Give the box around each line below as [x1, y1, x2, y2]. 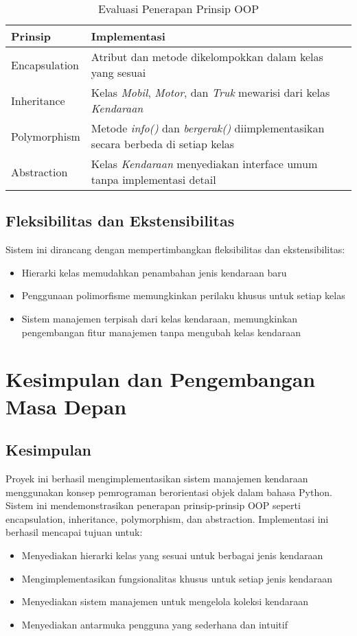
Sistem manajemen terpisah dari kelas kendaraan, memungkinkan [21, 311, 298, 325]
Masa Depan [5, 392, 127, 420]
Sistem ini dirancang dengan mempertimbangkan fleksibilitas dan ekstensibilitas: [5, 242, 345, 257]
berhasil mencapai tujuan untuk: [5, 525, 143, 539]
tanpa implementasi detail [91, 172, 216, 187]
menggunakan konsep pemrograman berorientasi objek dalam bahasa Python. [5, 484, 332, 499]
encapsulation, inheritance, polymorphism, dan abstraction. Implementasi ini [5, 511, 329, 526]
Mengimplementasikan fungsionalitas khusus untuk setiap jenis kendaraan [21, 571, 332, 585]
